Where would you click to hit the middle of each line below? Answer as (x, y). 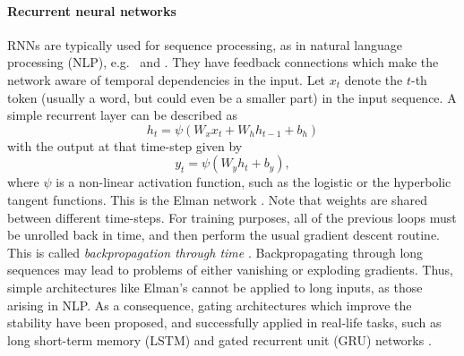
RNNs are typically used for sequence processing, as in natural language (205, 44)
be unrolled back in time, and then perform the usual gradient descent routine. (223, 235)
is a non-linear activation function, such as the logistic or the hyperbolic (253, 182)
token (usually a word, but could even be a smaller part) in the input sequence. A (232, 97)
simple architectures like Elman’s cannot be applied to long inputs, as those (215, 287)
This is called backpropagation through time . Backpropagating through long (215, 252)
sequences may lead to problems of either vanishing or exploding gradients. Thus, (231, 270)
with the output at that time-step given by (125, 145)
